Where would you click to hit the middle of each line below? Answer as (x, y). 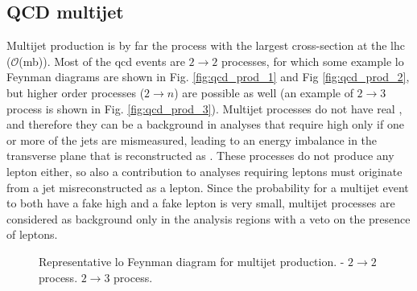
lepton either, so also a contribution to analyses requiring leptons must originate (204, 171)
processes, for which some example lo (313, 61)
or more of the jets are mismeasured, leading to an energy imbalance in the (192, 139)
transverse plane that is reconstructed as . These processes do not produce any (200, 156)
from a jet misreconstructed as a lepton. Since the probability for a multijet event (208, 187)
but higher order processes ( (76, 92)
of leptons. (32, 234)
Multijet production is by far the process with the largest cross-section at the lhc (206, 45)
